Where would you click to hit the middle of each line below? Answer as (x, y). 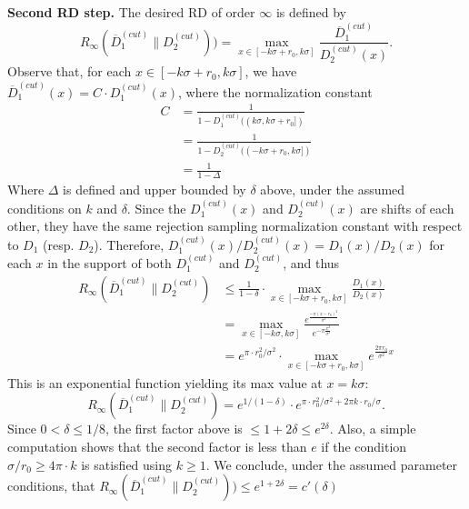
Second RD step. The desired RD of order (131, 12)
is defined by (311, 12)
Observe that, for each (70, 71)
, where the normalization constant (275, 91)
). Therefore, (129, 244)
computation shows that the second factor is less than (157, 447)
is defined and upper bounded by (155, 190)
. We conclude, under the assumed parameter (332, 464)
